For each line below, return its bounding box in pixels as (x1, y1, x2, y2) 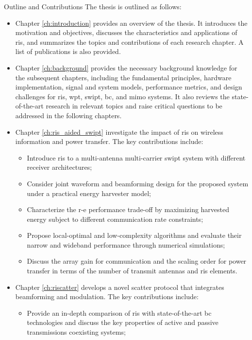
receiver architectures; (27, 162, 92, 172)
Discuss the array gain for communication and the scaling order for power (27, 256, 247, 266)
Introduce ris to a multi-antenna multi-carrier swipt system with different (27, 152, 246, 162)
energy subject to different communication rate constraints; (27, 214, 203, 224)
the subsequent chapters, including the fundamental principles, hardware (15, 72, 232, 82)
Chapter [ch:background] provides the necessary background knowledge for (15, 62, 237, 72)
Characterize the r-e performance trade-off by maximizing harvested (27, 204, 230, 215)
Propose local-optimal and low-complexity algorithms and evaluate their (27, 230, 242, 240)
